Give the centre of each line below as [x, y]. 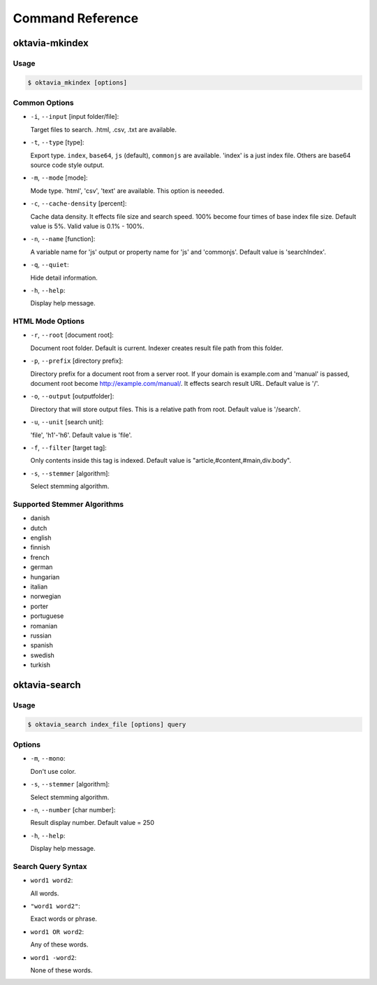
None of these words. [61, 970]
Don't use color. [53, 771]
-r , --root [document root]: [72, 335]
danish [40, 518]
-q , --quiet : [50, 265]
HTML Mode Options [49, 322]
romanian [44, 626]
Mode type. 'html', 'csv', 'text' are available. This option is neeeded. [127, 190]
